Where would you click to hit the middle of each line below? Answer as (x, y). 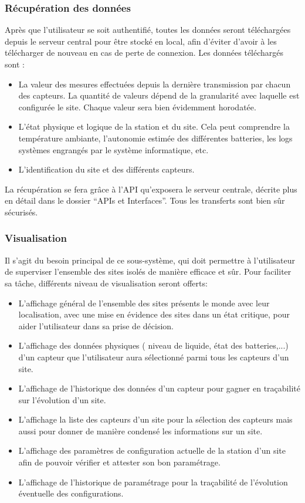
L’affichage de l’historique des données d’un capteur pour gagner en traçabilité (159, 388)
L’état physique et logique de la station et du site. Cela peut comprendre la (154, 126)
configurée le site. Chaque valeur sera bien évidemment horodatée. (137, 107)
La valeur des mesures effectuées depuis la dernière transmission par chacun (155, 84)
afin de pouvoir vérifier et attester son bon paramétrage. (119, 462)
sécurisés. (21, 212)
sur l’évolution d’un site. (62, 399)
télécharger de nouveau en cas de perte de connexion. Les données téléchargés (144, 53)
